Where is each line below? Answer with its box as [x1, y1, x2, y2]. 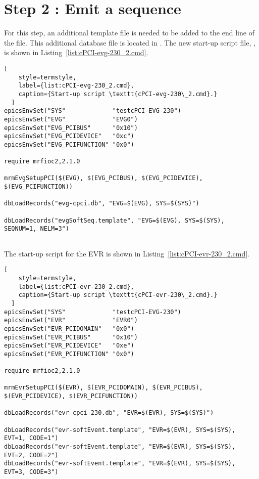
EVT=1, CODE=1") [4, 434, 59, 442]
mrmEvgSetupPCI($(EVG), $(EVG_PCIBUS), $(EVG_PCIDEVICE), [4, 175, 203, 182]
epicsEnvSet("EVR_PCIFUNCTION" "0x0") [4, 350, 134, 358]
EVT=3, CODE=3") [4, 468, 59, 476]
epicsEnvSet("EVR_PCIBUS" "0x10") [4, 333, 138, 341]
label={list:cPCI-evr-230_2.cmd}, [18, 283, 134, 290]
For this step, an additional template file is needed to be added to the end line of [4, 27, 254, 38]
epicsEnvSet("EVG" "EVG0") [4, 115, 138, 123]
